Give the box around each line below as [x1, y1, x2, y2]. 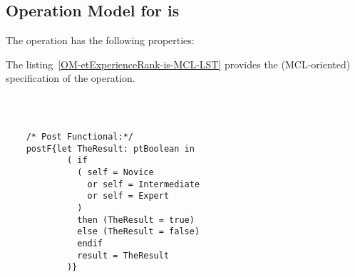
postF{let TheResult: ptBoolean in [26, 143, 195, 154]
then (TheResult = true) [77, 214, 195, 225]
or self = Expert [87, 191, 170, 202]
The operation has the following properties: [6, 33, 195, 48]
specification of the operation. [6, 70, 135, 85]
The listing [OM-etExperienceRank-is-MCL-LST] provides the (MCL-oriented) [6, 56, 351, 71]
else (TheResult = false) [77, 226, 200, 237]
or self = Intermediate [87, 179, 200, 189]
